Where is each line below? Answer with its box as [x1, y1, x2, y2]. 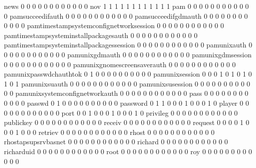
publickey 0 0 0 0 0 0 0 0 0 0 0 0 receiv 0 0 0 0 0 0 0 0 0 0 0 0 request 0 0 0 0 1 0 [4, 117, 250, 127]
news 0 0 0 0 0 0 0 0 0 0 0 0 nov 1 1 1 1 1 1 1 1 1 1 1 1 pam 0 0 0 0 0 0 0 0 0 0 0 [4, 1, 249, 11]
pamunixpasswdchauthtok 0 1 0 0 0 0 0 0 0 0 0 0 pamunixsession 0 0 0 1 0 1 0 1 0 [4, 69, 252, 79]
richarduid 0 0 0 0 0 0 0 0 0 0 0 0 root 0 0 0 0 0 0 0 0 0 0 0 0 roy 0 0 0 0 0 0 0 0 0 [4, 146, 252, 156]
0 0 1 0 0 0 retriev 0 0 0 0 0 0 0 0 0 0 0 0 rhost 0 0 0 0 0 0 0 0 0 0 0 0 [4, 126, 214, 137]
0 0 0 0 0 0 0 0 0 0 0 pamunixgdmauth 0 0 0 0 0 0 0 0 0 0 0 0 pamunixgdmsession [4, 49, 252, 59]
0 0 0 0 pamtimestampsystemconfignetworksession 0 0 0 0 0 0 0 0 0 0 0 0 [4, 20, 224, 31]
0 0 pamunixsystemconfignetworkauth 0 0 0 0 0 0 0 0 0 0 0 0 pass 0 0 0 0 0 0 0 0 [4, 88, 249, 98]
